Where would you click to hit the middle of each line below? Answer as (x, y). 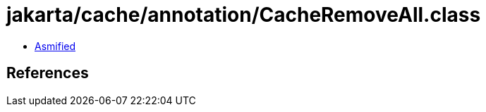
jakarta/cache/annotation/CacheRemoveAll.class (244, 15)
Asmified (55, 46)
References (48, 73)
